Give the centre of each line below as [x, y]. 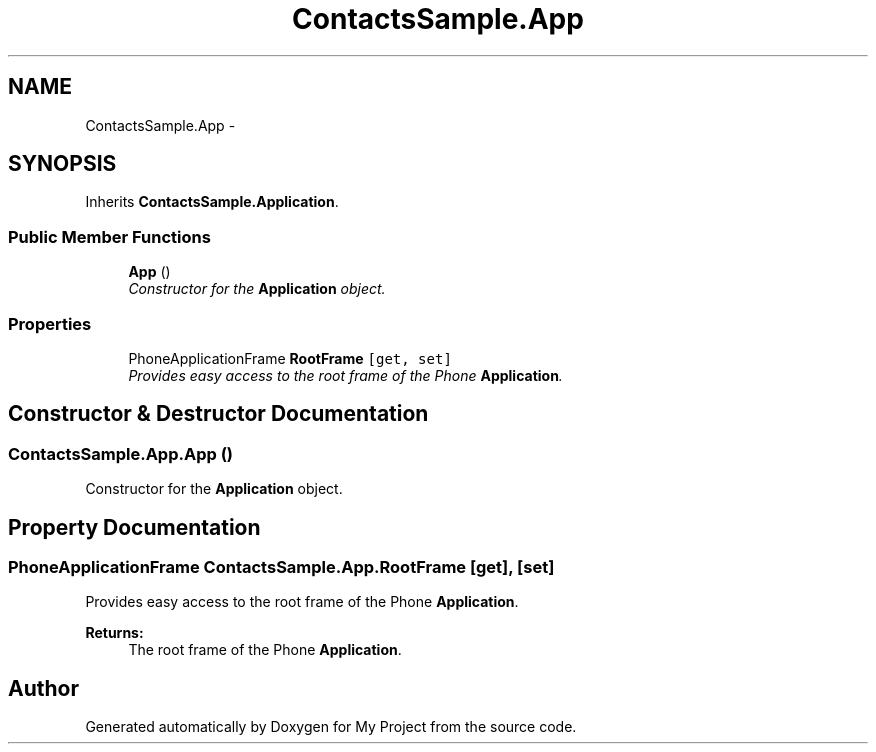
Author [43, 688]
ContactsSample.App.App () [120, 453]
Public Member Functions [109, 236]
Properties [50, 323]
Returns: [114, 633]
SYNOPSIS [62, 164]
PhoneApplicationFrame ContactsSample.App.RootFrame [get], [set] [281, 567]
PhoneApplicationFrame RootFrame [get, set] [290, 358]
